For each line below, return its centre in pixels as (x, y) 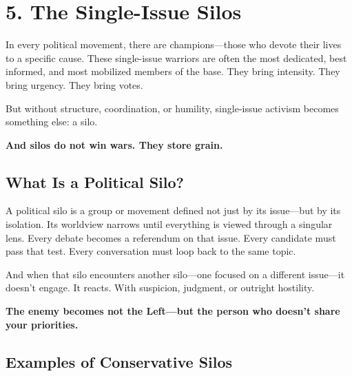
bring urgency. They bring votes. (74, 84)
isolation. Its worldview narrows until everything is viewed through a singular (169, 224)
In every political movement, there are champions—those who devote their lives (174, 44)
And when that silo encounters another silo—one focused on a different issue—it (175, 274)
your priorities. (42, 324)
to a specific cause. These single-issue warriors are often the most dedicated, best (176, 58)
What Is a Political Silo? (95, 181)
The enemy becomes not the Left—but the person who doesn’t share (173, 311)
